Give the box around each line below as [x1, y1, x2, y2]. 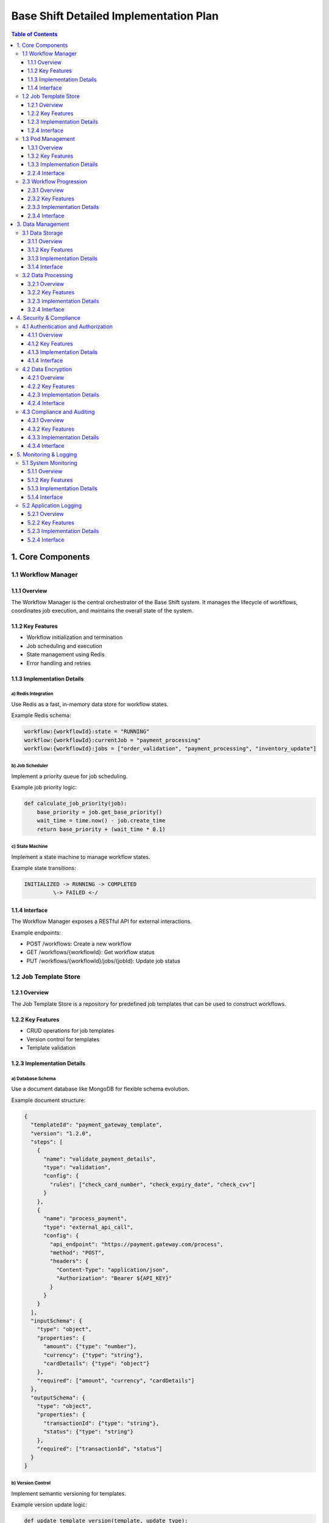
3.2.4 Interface [27, 306, 65, 313]
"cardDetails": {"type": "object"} [43, 1360, 150, 1367]
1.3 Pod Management [22, 135, 76, 143]
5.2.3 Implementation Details [27, 528, 99, 535]
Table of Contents [11, 30, 58, 38]
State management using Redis [26, 651, 105, 658]
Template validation [26, 1044, 76, 1051]
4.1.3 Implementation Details [27, 348, 98, 356]
